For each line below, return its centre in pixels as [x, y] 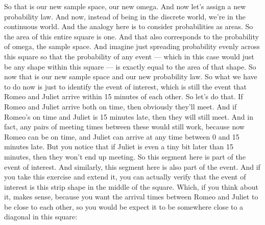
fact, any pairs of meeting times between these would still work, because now [124, 127]
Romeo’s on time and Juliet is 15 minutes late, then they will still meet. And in [129, 116]
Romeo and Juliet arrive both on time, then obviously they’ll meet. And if [121, 106]
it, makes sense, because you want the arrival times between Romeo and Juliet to [131, 197]
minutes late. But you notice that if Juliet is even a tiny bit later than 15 [119, 147]
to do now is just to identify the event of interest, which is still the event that [125, 86]
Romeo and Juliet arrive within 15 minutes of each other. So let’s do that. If [124, 96]
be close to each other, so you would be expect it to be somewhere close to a [124, 206]
